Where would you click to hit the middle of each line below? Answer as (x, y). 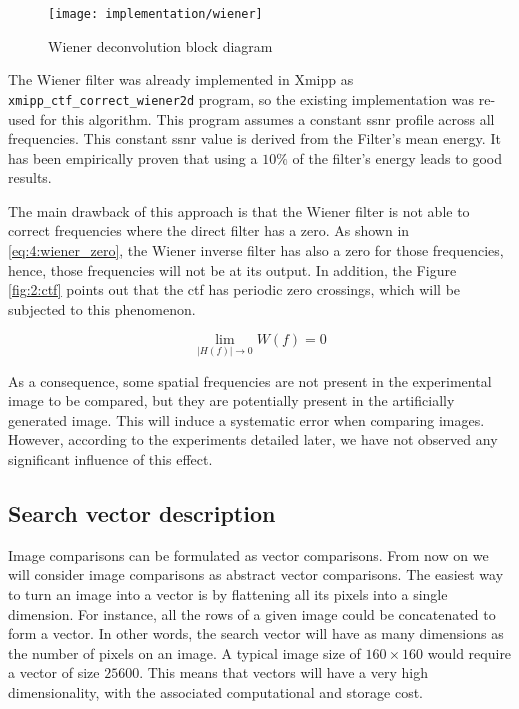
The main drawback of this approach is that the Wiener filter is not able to (239, 210)
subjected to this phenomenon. (102, 308)
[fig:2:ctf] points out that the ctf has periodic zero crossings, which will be (234, 289)
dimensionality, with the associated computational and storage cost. (215, 691)
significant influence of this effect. (110, 459)
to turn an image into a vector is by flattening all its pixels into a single (228, 594)
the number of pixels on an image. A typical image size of (184, 652)
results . (30, 177)
